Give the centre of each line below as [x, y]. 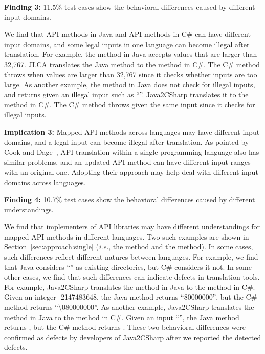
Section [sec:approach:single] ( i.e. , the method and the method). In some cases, [129, 247]
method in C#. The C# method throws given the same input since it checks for [130, 104]
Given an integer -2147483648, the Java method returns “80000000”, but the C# [131, 297]
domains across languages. [45, 182]
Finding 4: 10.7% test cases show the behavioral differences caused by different [130, 199]
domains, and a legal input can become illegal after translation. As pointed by [127, 142]
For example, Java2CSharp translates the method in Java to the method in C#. [130, 287]
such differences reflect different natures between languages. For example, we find [131, 257]
